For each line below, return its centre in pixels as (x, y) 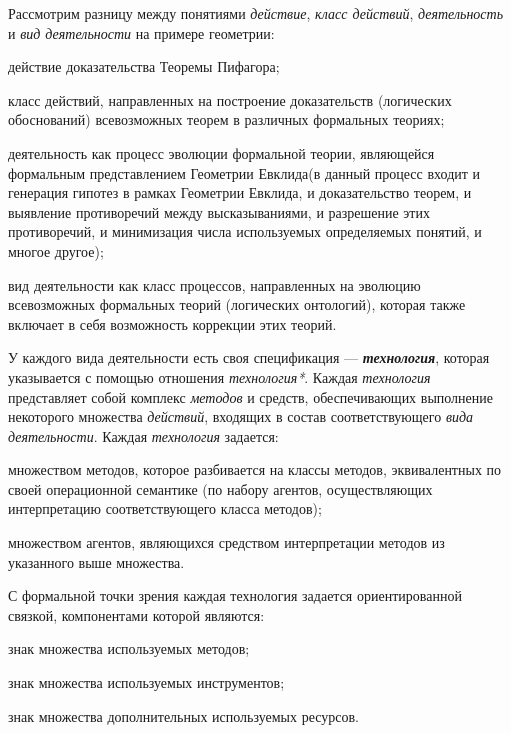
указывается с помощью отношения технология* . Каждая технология (219, 376)
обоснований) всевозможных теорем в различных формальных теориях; (226, 119)
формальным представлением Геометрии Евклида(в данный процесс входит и (244, 172)
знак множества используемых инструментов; (146, 682)
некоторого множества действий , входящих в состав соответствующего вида (241, 416)
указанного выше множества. (96, 561)
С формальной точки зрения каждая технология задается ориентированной (235, 595)
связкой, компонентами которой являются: (136, 614)
